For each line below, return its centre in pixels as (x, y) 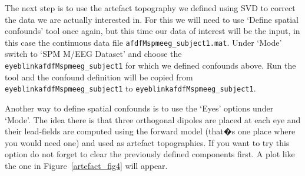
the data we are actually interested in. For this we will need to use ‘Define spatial (152, 19)
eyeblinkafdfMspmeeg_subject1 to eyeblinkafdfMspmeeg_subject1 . (130, 88)
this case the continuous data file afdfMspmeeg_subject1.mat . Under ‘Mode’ (143, 42)
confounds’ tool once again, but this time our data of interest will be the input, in (152, 31)
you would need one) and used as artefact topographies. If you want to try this (147, 142)
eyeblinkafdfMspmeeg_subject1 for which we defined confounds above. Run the (150, 65)
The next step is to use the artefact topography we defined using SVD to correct (150, 8)
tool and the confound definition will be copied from (99, 77)
